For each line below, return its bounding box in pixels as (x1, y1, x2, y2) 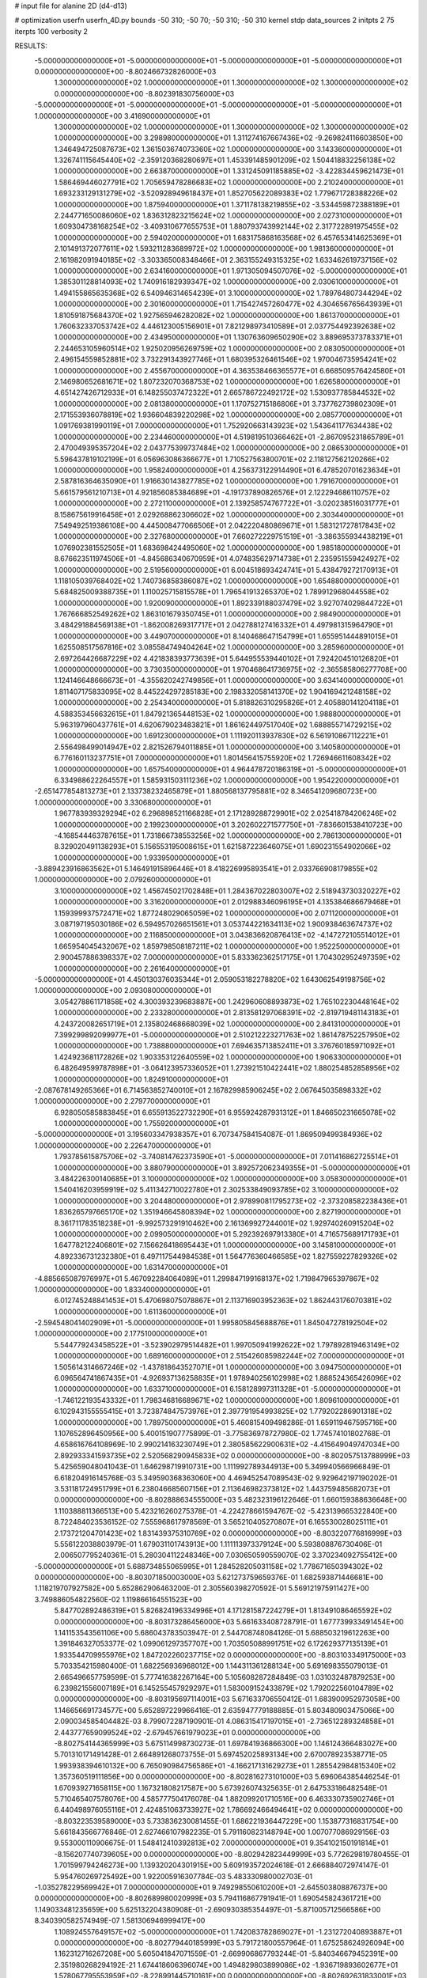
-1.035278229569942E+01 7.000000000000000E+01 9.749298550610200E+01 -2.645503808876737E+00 (34, 1883, 387, 1893)
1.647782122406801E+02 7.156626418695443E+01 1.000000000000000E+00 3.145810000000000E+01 (54, 1241, 396, 1250)
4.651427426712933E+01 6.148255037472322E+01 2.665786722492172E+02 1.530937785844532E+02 (54, 388, 395, 397)
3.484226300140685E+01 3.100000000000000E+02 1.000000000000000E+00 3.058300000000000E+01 (54, 1174, 407, 1184)
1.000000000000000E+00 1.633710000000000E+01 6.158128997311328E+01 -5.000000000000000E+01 (54, 1385, 401, 1394)
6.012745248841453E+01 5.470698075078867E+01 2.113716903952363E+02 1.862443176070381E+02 (54, 1296, 392, 1305)
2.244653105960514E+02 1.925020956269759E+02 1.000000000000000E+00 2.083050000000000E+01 (54, 343, 406, 353)
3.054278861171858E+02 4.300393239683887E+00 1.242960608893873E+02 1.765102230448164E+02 (54, 997, 399, 1006)
